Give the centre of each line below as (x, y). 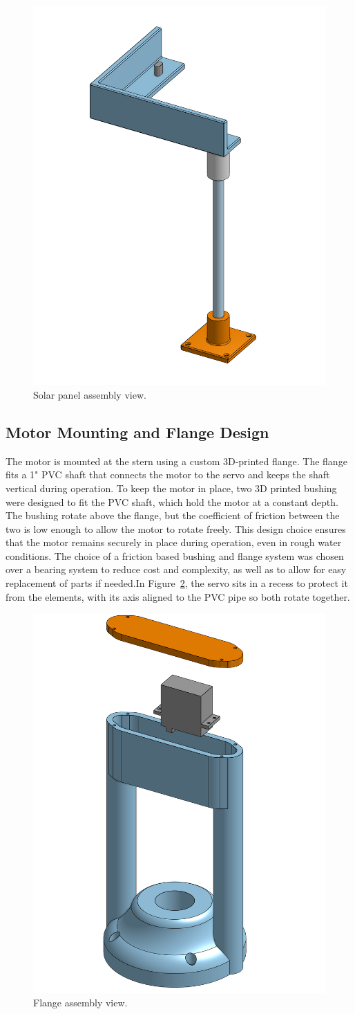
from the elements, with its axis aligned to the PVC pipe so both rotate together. (178, 596)
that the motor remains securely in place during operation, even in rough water (174, 542)
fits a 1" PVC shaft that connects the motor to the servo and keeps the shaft (168, 474)
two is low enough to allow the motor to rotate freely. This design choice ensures (176, 528)
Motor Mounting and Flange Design (137, 432)
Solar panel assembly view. (90, 394)
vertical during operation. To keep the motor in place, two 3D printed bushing (171, 488)
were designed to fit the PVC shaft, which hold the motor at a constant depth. (172, 501)
